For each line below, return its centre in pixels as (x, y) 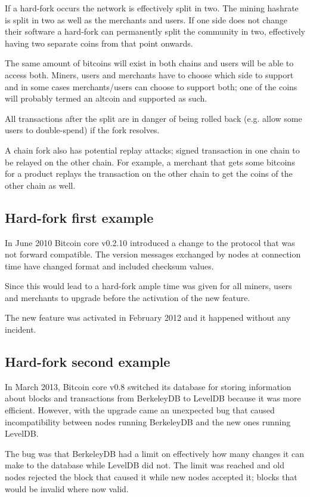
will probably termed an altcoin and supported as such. (106, 98)
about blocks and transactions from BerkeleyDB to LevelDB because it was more (153, 398)
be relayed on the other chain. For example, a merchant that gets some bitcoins (150, 162)
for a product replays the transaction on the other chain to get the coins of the (149, 174)
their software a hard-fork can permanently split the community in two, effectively (155, 31)
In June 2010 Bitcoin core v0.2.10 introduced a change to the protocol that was (150, 242)
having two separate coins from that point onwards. (99, 43)
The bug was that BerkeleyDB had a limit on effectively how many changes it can (154, 453)
